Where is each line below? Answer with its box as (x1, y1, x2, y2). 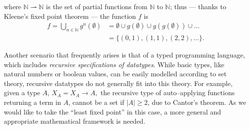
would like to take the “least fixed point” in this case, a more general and (4, 106, 221, 116)
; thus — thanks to (170, 1, 226, 11)
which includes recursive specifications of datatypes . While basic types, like (4, 59, 224, 69)
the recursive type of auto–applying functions (101, 87, 235, 98)
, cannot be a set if (68, 97, 124, 107)
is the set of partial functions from (46, 1, 148, 11)
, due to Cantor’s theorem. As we (147, 97, 246, 107)
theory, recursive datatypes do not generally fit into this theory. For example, (4, 78, 233, 88)
